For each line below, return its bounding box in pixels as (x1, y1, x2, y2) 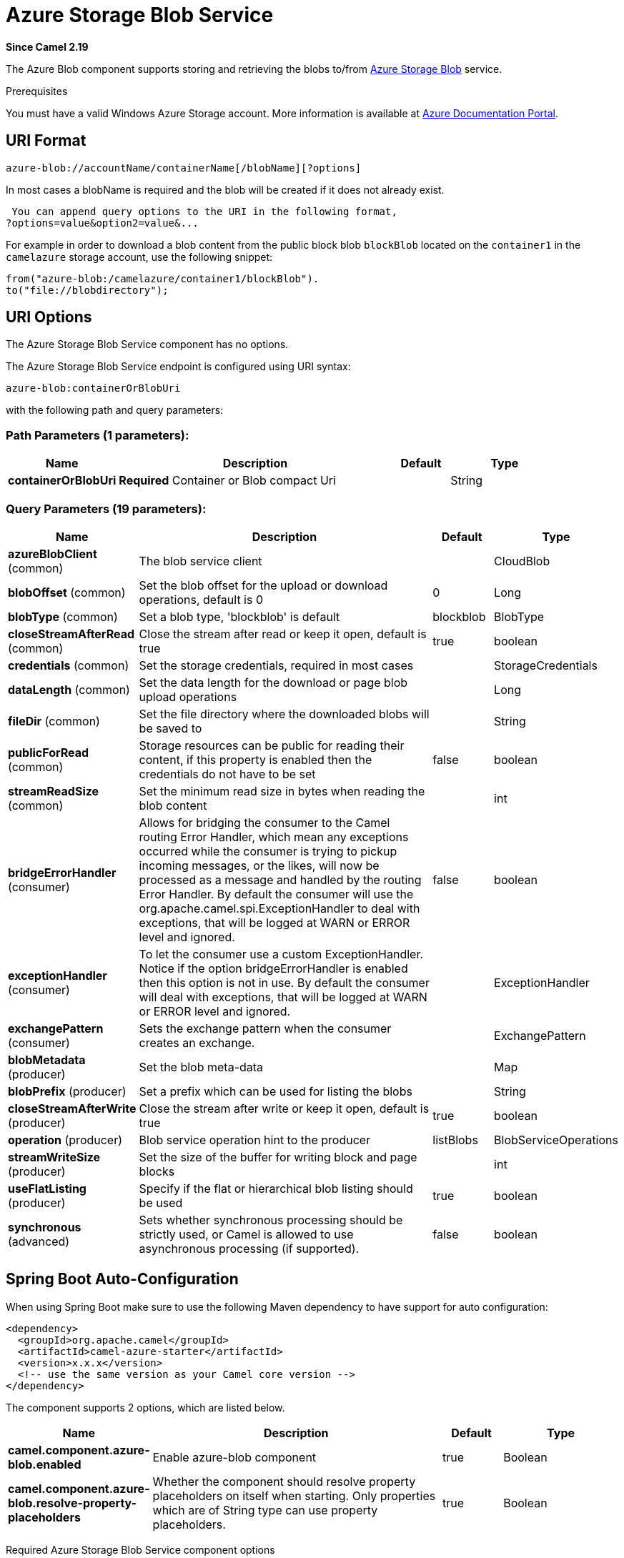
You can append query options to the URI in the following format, (11, 205, 397, 217)
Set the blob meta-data (139, 1059, 264, 1074)
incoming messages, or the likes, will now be (139, 858, 380, 873)
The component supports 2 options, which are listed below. (6, 1401, 285, 1414)
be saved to (139, 720, 202, 735)
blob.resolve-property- (8, 1495, 137, 1510)
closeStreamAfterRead (8, 626, 135, 641)
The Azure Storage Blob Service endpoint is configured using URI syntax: (6, 360, 351, 373)
